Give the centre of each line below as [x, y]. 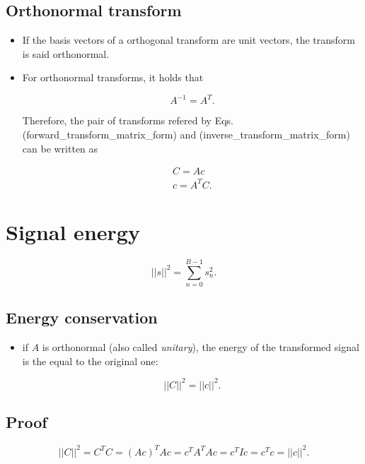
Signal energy [73, 232]
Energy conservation [82, 317]
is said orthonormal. [66, 53]
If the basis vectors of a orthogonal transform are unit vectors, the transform [189, 40]
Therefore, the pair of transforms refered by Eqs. [128, 120]
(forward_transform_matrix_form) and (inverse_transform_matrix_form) [186, 135]
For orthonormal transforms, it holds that [113, 77]
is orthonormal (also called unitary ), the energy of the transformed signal [201, 347]
